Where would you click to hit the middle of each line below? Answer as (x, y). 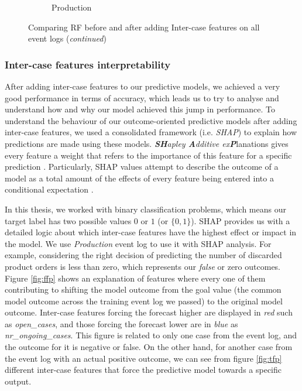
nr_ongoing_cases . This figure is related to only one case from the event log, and (151, 335)
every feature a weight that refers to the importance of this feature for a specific (148, 155)
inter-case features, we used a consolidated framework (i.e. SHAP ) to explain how (151, 132)
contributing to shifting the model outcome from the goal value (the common (143, 289)
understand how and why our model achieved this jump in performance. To (140, 109)
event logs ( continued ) (67, 38)
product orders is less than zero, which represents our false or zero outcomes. (143, 266)
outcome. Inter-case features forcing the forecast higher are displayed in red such (149, 312)
